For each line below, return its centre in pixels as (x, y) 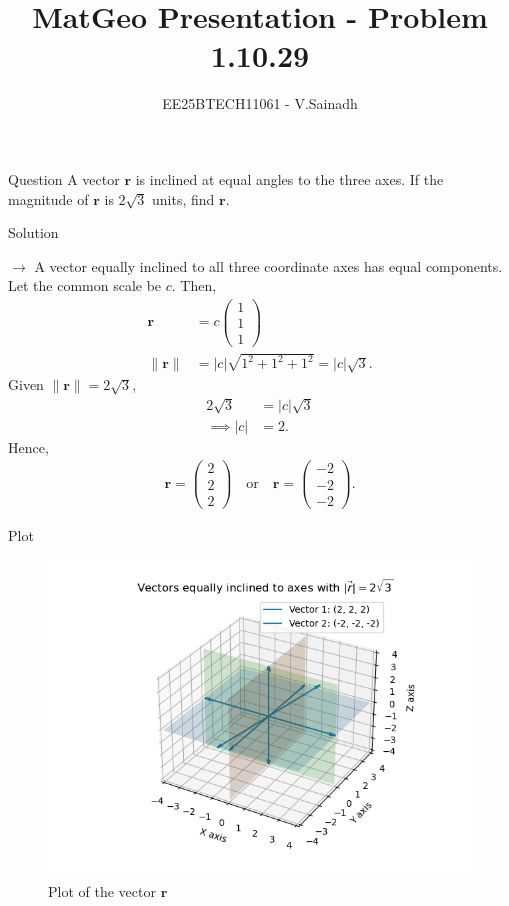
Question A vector (64, 178)
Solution (33, 232)
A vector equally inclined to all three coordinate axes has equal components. (268, 265)
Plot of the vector (102, 890)
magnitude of (48, 198)
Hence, (28, 446)
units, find (183, 198)
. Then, (194, 285)
